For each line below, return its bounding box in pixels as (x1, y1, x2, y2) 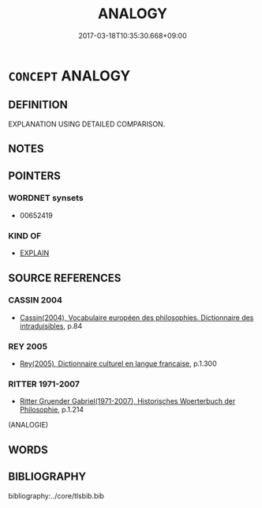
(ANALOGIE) (8, 420, 49, 430)
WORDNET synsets (8, 193, 84, 204)
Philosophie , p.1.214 (19, 405, 84, 415)
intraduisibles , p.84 (19, 321, 83, 330)
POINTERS (8, 169, 62, 183)
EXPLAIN (19, 248, 50, 258)
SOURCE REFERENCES (8, 271, 122, 284)
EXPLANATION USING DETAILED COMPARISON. (8, 119, 166, 129)
